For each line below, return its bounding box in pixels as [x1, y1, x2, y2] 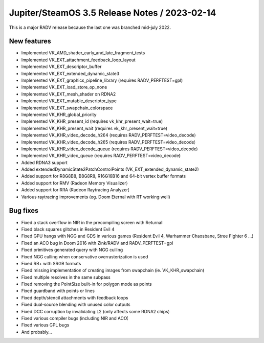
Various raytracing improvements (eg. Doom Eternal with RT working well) [21, 194, 171, 200]
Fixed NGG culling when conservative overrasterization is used [21, 253, 148, 259]
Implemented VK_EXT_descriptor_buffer [21, 64, 102, 69]
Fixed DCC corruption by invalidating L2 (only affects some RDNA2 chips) [21, 308, 170, 314]
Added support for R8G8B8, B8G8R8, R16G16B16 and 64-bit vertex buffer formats [21, 173, 186, 179]
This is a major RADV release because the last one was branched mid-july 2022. [9, 24, 171, 30]
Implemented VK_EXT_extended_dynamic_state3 [21, 70, 120, 76]
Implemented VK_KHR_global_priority [21, 112, 97, 117]
